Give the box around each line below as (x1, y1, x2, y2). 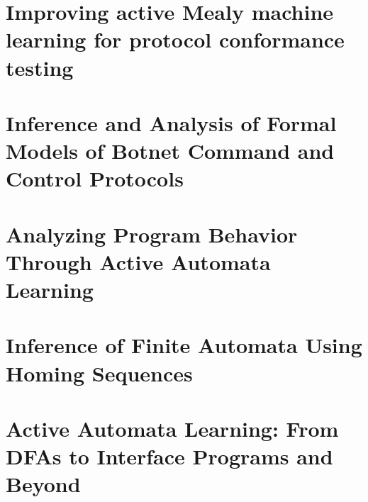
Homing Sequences (6, 358, 193, 387)
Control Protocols (6, 164, 184, 193)
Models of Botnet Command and (6, 136, 335, 165)
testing (6, 52, 74, 82)
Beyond (6, 469, 81, 498)
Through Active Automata (6, 247, 271, 276)
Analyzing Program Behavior (6, 219, 298, 248)
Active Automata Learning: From (6, 414, 339, 442)
